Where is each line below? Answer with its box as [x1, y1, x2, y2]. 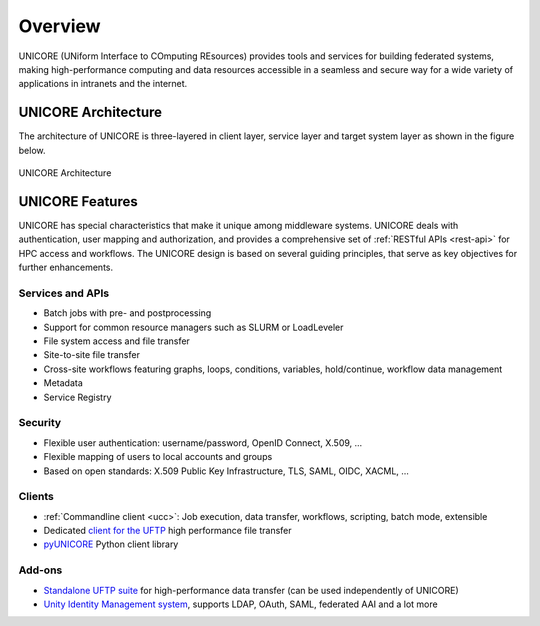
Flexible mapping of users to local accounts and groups [43, 451, 273, 463]
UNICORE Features [18, 193, 139, 210]
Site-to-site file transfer [43, 349, 140, 361]
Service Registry [43, 391, 112, 403]
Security [18, 416, 62, 430]
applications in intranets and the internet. [18, 78, 188, 90]
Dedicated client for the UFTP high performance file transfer [43, 525, 292, 537]
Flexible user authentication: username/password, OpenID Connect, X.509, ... [43, 436, 363, 449]
